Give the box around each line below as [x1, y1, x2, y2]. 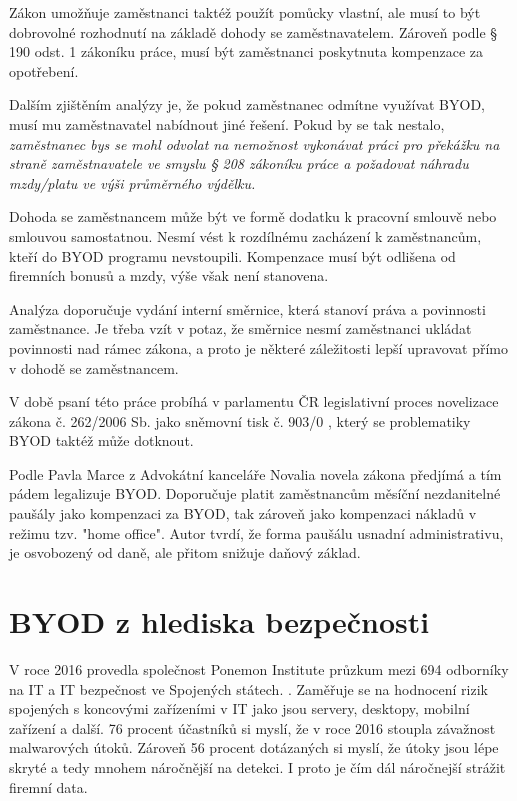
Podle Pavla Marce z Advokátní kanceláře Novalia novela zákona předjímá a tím [9, 463, 502, 484]
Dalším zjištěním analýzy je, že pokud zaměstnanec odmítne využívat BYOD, [9, 94, 486, 115]
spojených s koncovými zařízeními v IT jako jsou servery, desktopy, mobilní [9, 698, 470, 719]
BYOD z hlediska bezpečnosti [9, 601, 430, 642]
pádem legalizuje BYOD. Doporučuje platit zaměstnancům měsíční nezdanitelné [9, 483, 501, 504]
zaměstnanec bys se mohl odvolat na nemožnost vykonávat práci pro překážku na [9, 133, 500, 154]
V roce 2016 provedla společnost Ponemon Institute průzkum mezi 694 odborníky [9, 658, 509, 679]
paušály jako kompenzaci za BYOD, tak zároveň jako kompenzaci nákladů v [9, 503, 477, 524]
